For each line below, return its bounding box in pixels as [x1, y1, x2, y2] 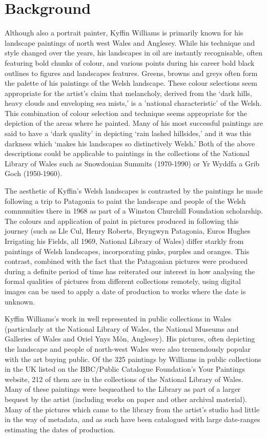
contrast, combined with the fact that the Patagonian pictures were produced [5, 256, 248, 266]
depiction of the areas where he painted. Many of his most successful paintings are [5, 118, 263, 128]
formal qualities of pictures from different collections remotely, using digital [5, 276, 241, 287]
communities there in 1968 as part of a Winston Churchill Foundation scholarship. [5, 205, 263, 216]
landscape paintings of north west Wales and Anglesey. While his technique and [5, 37, 255, 48]
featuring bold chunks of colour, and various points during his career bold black [5, 57, 255, 68]
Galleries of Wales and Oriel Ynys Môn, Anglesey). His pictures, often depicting [5, 333, 255, 344]
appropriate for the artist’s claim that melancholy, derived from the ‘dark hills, [5, 87, 252, 98]
